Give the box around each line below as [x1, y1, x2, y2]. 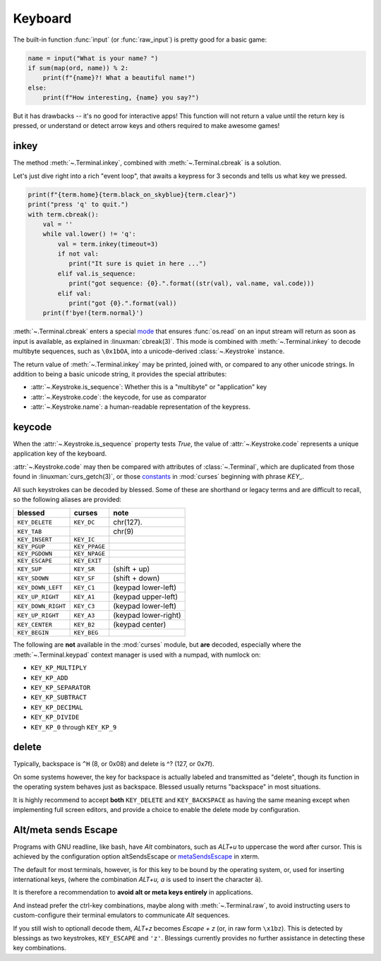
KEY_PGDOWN [17, 550, 53, 558]
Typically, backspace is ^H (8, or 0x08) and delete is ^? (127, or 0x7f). [13, 760, 214, 768]
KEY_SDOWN [17, 574, 49, 582]
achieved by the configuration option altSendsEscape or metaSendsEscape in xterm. [13, 852, 260, 861]
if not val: [57, 250, 99, 258]
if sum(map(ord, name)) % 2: [28, 64, 129, 72]
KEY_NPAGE [73, 550, 106, 558]
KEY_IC [73, 536, 95, 544]
